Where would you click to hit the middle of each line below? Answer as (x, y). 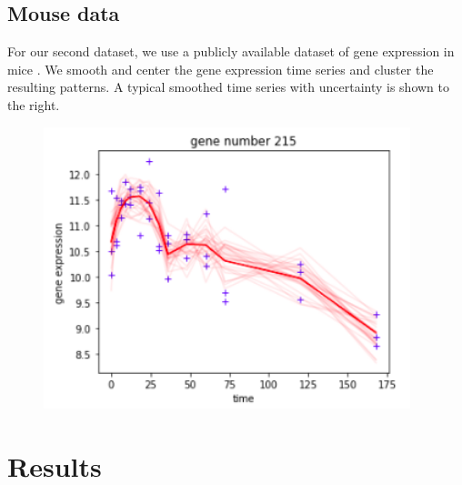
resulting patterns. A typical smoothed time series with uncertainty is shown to (229, 87)
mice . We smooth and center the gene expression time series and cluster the (221, 69)
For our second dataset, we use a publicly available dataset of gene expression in (231, 51)
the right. (34, 104)
